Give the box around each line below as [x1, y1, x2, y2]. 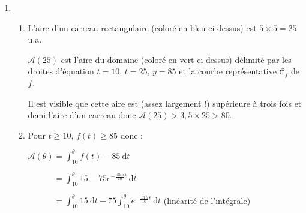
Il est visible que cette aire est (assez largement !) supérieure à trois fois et [28, 97, 302, 109]
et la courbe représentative [179, 65, 277, 77]
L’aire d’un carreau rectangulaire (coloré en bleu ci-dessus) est [28, 21, 257, 34]
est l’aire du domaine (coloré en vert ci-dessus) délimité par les [61, 53, 292, 65]
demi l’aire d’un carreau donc [28, 109, 136, 121]
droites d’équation [28, 65, 94, 77]
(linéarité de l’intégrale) [163, 194, 251, 206]
